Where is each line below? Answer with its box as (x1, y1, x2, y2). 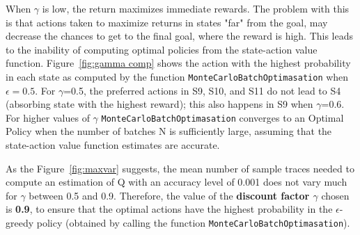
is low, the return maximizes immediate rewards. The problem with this (42, 1, 350, 15)
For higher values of (6, 110, 90, 124)
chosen (321, 188, 350, 202)
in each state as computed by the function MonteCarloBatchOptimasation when (6, 69, 349, 83)
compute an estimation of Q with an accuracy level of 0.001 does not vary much (6, 175, 347, 189)
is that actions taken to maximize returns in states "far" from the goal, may (6, 15, 328, 29)
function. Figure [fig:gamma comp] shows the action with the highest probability (6, 56, 351, 70)
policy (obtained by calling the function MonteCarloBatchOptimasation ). (36, 216, 350, 230)
